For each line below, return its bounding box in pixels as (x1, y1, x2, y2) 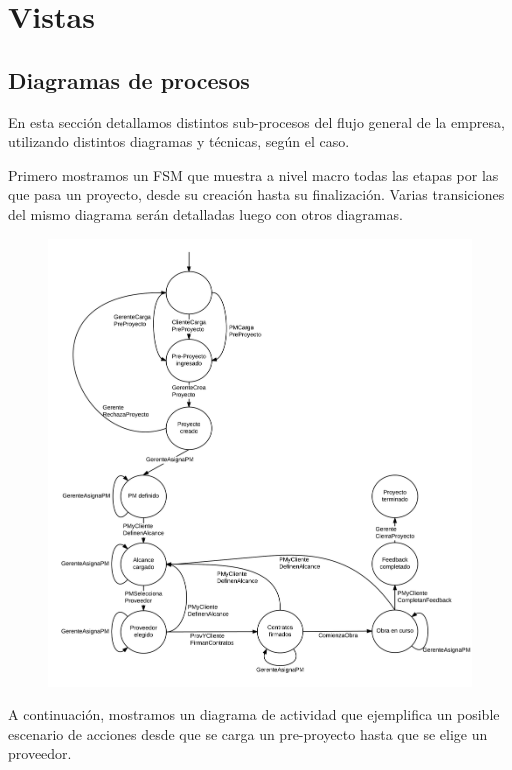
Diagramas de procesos (8, 64, 250, 95)
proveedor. (8, 743, 72, 764)
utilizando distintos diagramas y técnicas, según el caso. (8, 131, 350, 152)
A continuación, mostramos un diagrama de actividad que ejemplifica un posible (8, 704, 500, 725)
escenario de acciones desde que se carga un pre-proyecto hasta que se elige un (8, 723, 488, 744)
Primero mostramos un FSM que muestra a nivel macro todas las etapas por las (8, 164, 499, 185)
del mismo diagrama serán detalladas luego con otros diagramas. (8, 203, 403, 224)
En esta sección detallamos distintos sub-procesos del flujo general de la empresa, (8, 111, 505, 132)
